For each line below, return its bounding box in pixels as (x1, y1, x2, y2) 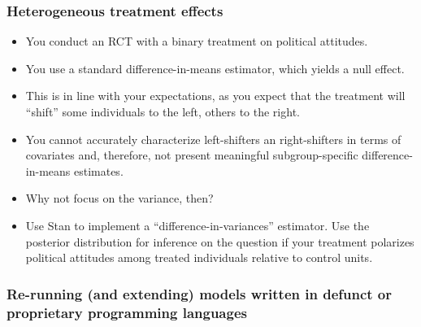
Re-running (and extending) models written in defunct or (7, 283, 393, 303)
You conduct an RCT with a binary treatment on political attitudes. (25, 33, 368, 50)
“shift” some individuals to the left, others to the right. (25, 103, 300, 120)
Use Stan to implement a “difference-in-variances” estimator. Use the (25, 216, 370, 233)
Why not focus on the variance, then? (25, 190, 214, 207)
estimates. (73, 162, 124, 179)
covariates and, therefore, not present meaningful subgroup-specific (25, 146, 358, 163)
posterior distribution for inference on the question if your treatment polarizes (25, 233, 414, 250)
